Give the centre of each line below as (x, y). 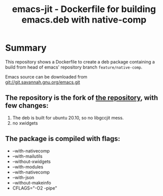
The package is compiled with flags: (63, 139)
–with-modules (28, 166)
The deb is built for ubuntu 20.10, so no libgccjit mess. (68, 117)
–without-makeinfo (32, 182)
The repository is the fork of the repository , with (82, 98)
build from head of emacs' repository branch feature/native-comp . (74, 67)
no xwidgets (25, 123)
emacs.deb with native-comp (84, 20)
